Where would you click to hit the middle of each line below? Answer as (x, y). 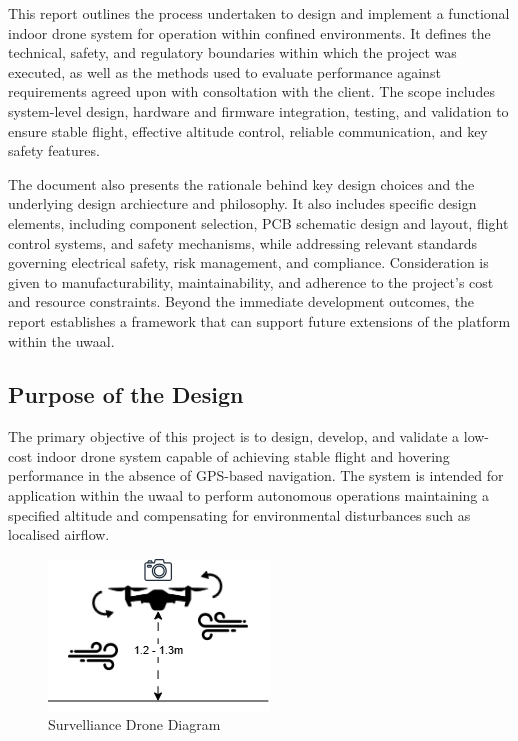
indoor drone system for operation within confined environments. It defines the (249, 32)
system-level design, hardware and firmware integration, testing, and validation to (258, 110)
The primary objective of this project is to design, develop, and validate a (234, 436)
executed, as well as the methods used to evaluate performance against (224, 71)
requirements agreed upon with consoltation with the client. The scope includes (251, 91)
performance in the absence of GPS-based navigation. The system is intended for (256, 475)
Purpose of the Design (126, 394)
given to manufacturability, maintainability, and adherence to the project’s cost (251, 281)
